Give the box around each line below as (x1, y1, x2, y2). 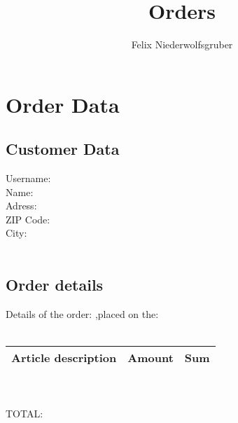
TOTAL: (6, 406, 43, 421)
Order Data (6, 90, 120, 118)
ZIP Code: (6, 211, 50, 226)
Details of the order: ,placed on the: (6, 306, 159, 321)
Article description (11, 349, 117, 366)
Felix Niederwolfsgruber (131, 37, 233, 52)
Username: (6, 171, 51, 186)
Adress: (6, 198, 37, 213)
